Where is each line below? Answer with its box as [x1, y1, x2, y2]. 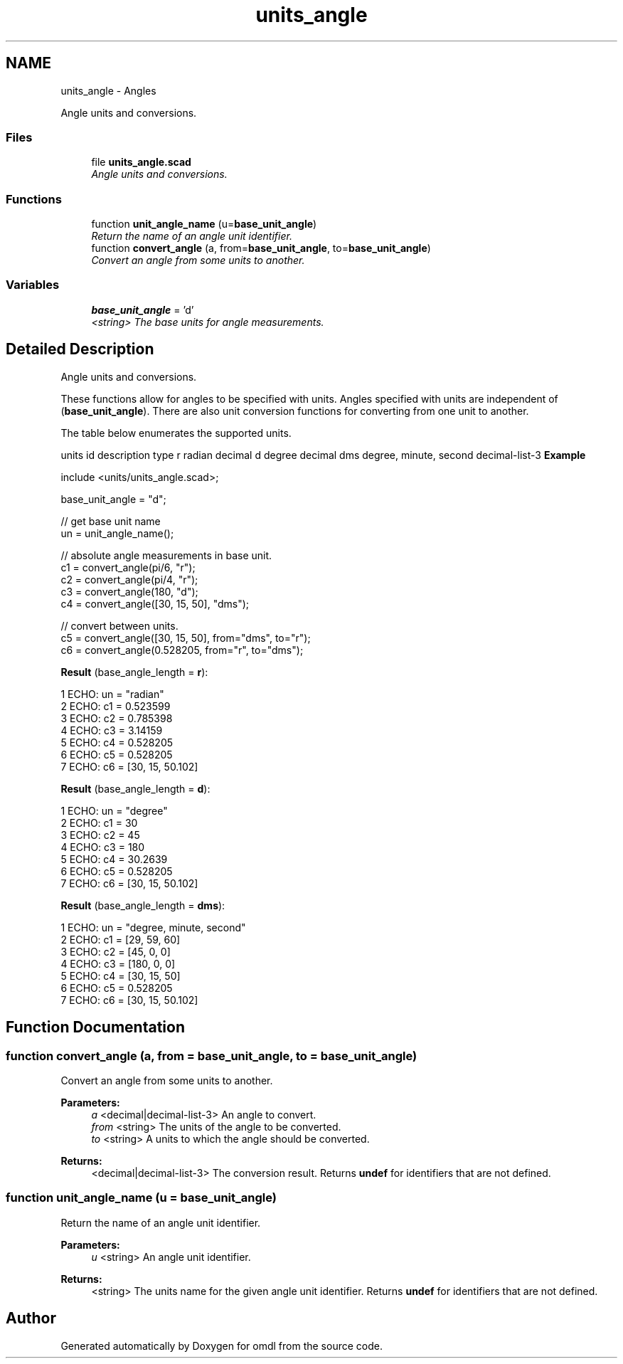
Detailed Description [6, 340, 154, 359]
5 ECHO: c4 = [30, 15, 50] [60, 969, 181, 982]
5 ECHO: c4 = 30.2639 [60, 852, 168, 865]
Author [6, 1309, 56, 1328]
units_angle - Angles [60, 84, 156, 97]
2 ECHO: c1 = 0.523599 [60, 699, 171, 712]
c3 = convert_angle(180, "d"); [60, 585, 198, 598]
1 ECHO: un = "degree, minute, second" [60, 921, 246, 934]
